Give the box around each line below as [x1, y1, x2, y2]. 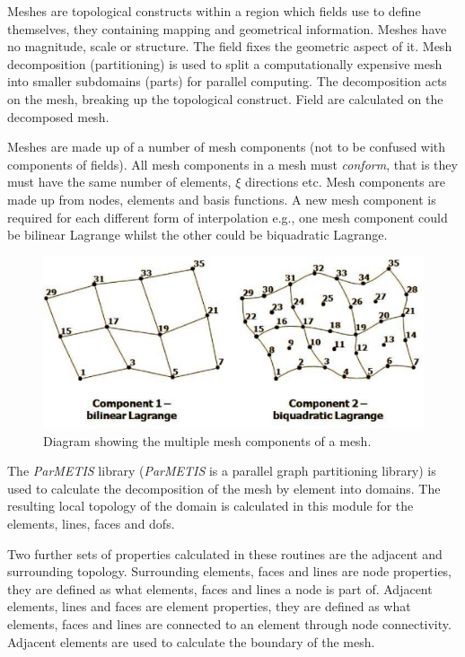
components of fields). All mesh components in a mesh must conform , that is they [7, 154, 458, 173]
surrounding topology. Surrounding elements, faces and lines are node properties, [7, 562, 452, 581]
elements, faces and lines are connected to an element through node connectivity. [7, 614, 452, 633]
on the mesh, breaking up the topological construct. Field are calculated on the [7, 89, 443, 108]
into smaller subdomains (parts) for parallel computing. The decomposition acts [7, 72, 447, 91]
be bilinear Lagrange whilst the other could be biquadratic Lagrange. [7, 225, 388, 244]
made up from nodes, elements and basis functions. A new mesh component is [7, 189, 436, 208]
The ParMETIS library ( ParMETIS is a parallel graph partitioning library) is [7, 461, 436, 480]
